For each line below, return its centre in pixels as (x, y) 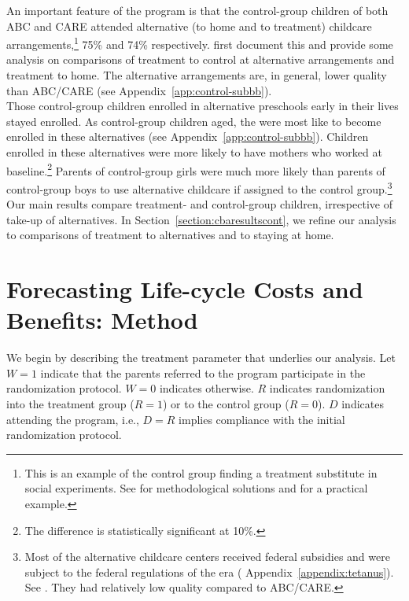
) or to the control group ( (226, 403)
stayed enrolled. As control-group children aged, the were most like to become (194, 121)
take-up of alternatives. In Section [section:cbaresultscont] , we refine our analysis (201, 219)
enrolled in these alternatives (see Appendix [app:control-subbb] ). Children (188, 136)
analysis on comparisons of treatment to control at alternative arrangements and (201, 59)
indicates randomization (327, 388)
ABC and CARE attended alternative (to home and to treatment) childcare (189, 26)
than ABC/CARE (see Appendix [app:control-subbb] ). (139, 90)
